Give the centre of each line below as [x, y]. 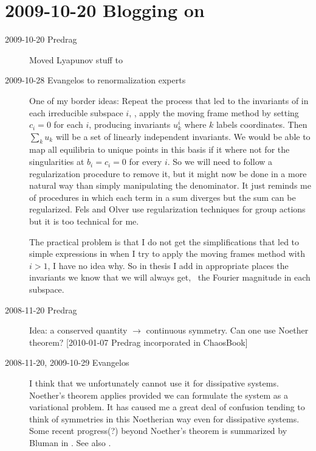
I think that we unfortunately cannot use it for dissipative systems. [154, 383]
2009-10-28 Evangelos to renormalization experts [95, 80]
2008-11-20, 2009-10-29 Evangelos [67, 362]
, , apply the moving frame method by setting [214, 112]
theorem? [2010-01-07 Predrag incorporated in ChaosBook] [139, 342]
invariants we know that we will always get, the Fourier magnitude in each [170, 277]
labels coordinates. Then [262, 124]
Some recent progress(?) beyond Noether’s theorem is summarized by [158, 431]
